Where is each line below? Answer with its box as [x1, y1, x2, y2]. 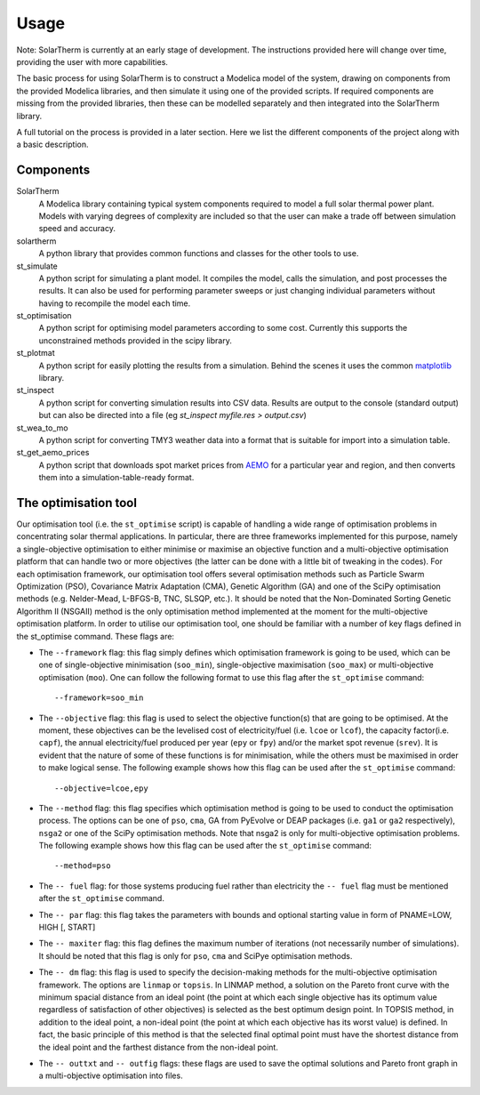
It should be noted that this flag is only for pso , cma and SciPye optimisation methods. [38, 950, 353, 961]
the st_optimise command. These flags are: [16, 631, 175, 641]
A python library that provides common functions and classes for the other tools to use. [38, 248, 359, 259]
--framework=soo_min [54, 693, 144, 703]
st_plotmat [16, 348, 55, 358]
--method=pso [54, 861, 111, 871]
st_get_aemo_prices [16, 447, 90, 458]
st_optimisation [16, 310, 72, 321]
